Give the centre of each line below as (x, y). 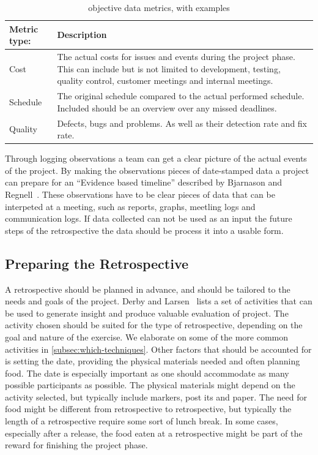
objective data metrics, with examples (159, 7)
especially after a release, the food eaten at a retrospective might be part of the (154, 433)
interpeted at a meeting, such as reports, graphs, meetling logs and (130, 206)
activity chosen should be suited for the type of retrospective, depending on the (154, 325)
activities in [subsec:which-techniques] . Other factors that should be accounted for (158, 349)
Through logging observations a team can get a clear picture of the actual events (156, 158)
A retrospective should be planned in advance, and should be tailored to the (148, 289)
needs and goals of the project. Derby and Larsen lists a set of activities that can (159, 301)
